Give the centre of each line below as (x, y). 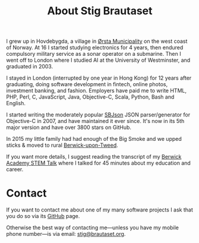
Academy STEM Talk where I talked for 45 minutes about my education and (99, 163)
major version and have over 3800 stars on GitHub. (69, 127)
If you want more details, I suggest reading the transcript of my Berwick (94, 157)
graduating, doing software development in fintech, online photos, (87, 84)
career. (15, 169)
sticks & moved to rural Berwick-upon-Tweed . (62, 145)
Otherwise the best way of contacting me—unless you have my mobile (93, 228)
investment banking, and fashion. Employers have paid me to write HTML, (97, 91)
